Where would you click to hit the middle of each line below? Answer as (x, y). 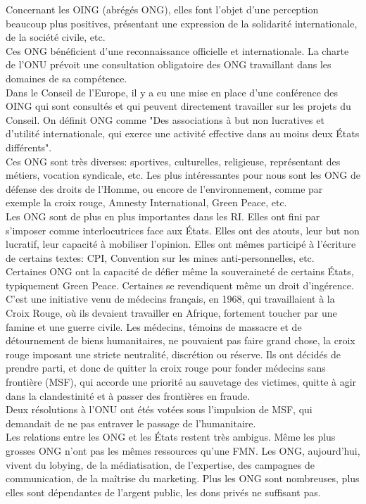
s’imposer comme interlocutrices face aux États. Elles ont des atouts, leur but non (183, 230)
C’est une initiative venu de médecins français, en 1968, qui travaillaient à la (170, 299)
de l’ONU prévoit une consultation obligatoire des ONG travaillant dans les (169, 64)
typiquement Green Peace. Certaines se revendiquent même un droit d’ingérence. (180, 285)
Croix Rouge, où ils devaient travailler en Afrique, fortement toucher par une (171, 313)
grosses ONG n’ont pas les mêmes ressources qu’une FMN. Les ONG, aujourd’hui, (183, 451)
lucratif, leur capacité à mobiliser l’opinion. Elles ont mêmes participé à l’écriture (181, 244)
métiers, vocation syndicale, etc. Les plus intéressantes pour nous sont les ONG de (183, 175)
